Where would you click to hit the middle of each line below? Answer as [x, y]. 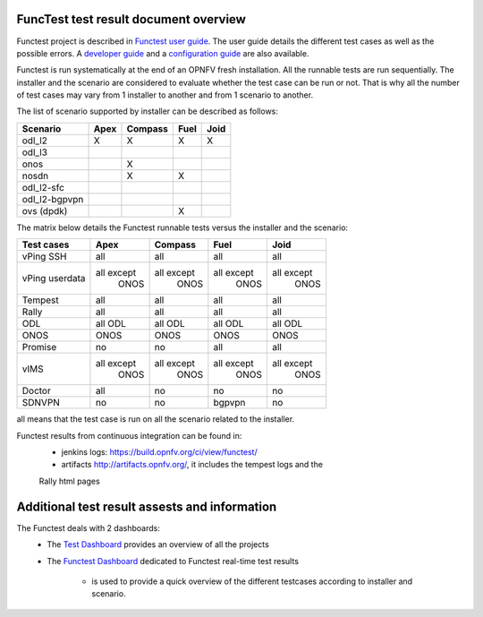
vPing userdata [54, 279]
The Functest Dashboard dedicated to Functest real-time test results [173, 561]
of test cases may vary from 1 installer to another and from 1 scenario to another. [165, 95]
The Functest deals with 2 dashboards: [88, 527]
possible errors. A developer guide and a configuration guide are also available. [163, 53]
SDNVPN [41, 403]
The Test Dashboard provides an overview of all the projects [158, 544]
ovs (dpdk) [45, 210]
